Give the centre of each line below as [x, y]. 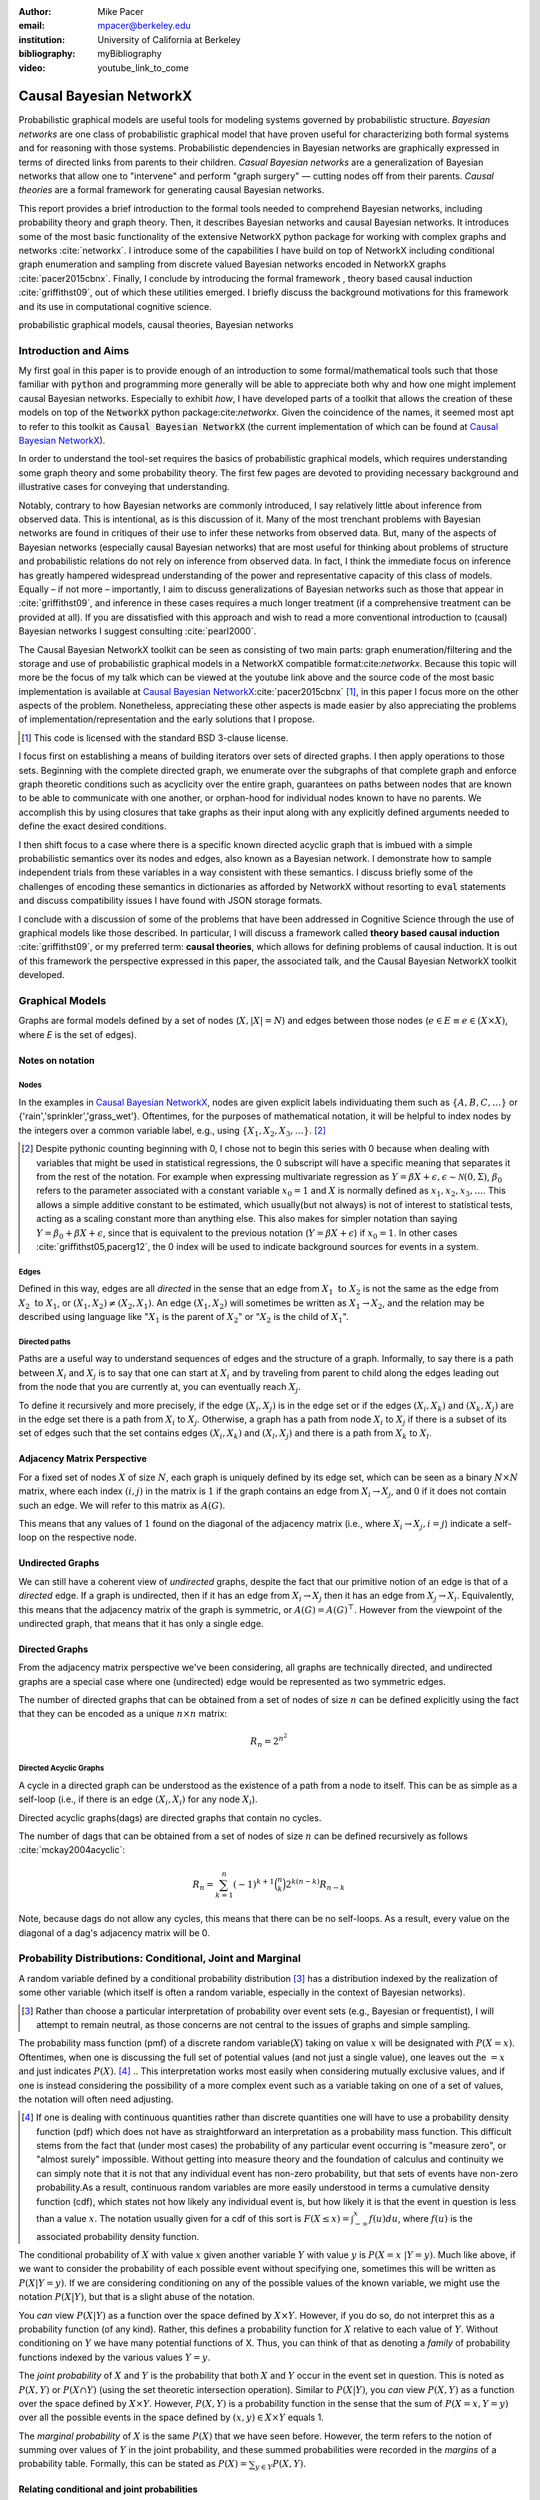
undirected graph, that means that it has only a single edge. [141, 1623]
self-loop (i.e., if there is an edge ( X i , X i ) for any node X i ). [138, 1800]
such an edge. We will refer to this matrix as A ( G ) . [122, 1505]
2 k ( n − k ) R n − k [315, 1884]
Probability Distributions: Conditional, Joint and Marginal [160, 1958]
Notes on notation [56, 1060]
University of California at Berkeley [169, 39]
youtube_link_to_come [143, 67]
